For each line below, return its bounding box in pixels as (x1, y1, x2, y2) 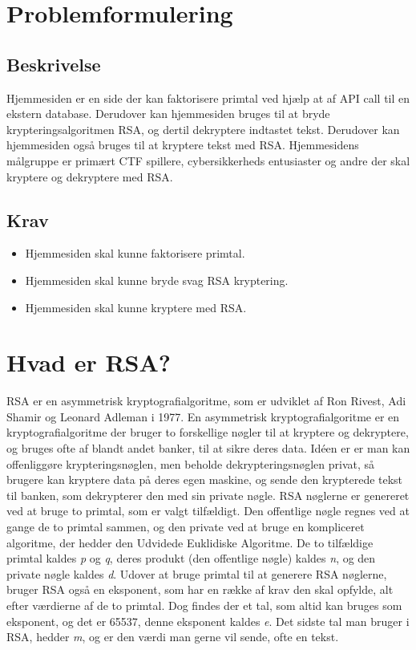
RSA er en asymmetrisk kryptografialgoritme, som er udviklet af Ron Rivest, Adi (6, 392, 406, 409)
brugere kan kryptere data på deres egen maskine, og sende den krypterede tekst (6, 471, 403, 488)
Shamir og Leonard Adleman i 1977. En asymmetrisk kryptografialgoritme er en (6, 408, 400, 425)
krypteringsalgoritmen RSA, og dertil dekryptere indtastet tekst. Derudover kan (6, 120, 400, 137)
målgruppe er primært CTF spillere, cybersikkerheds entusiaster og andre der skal (6, 152, 410, 169)
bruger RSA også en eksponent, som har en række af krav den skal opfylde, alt (6, 581, 394, 598)
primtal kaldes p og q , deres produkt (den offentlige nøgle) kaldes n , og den (6, 550, 376, 567)
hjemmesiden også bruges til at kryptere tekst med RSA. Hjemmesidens (6, 136, 359, 153)
